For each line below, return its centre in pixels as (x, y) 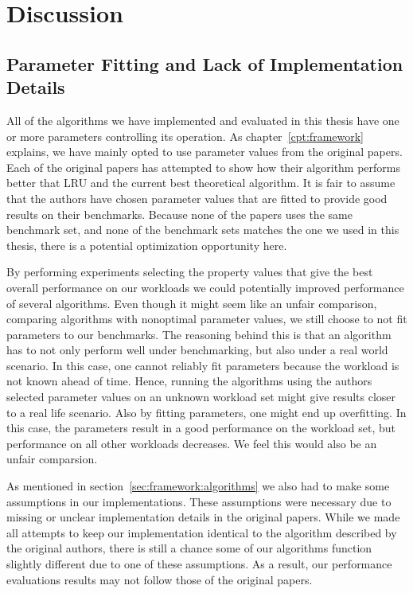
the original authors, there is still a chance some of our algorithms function (189, 548)
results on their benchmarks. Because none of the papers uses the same (179, 214)
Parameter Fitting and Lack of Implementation (205, 63)
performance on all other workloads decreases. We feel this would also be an (192, 443)
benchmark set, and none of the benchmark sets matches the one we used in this (203, 230)
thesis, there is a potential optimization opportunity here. (147, 245)
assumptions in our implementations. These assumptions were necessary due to (199, 501)
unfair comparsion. (52, 459)
